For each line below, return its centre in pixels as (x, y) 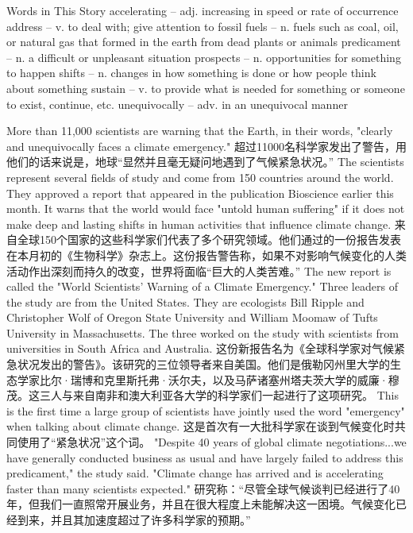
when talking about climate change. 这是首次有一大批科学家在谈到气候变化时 (201, 426)
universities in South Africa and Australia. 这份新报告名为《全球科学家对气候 (201, 348)
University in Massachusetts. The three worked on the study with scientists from (203, 332)
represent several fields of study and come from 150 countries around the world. (200, 177)
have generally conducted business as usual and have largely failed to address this (205, 457)
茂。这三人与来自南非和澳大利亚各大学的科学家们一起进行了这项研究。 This (203, 395)
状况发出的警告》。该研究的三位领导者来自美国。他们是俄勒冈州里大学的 (203, 364)
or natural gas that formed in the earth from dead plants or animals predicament (204, 42)
